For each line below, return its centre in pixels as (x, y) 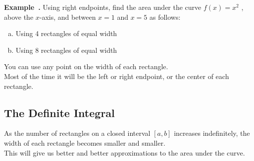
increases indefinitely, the (212, 133)
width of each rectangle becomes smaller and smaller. (85, 142)
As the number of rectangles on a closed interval (77, 133)
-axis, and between (68, 17)
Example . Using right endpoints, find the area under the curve (103, 7)
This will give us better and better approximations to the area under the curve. (125, 152)
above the (19, 17)
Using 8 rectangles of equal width (66, 50)
